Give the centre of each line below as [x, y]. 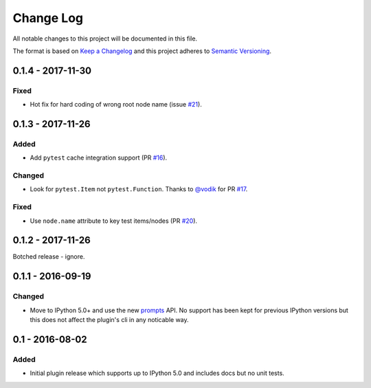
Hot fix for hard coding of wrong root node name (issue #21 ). [116, 105]
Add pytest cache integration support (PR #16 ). [99, 158]
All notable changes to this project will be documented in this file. [105, 39]
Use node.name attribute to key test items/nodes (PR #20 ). [114, 221]
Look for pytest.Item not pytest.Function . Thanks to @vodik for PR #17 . [139, 189]
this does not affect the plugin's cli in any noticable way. [109, 319]
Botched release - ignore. [49, 257]
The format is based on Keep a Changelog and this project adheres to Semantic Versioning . [142, 51]
